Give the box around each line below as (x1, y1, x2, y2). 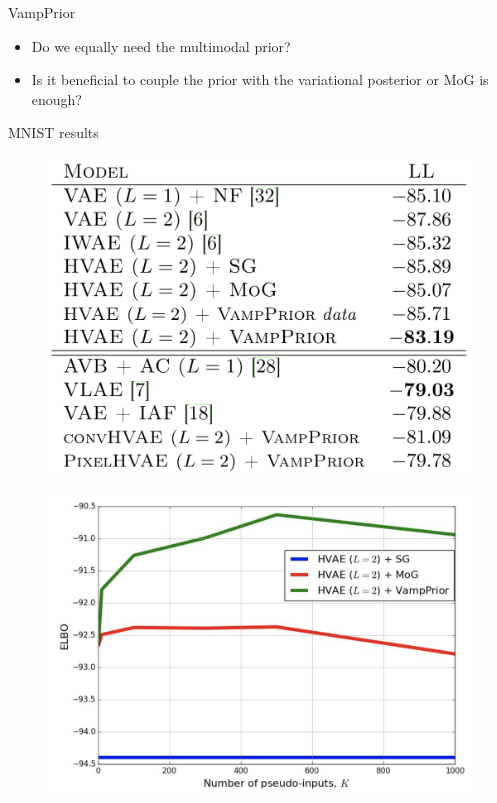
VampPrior (8, 2, 76, 22)
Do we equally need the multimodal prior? (31, 35, 291, 56)
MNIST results (8, 122, 99, 143)
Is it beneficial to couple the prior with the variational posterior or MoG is (31, 69, 489, 90)
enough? (31, 88, 82, 109)
